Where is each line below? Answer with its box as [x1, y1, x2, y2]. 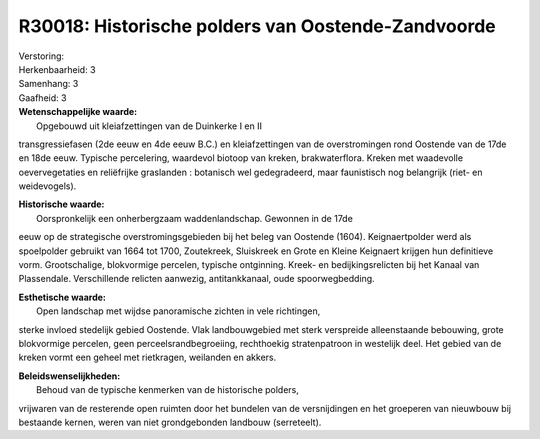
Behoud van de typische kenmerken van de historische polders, [36, 384, 300, 396]
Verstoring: [18, 50, 65, 62]
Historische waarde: [18, 198, 105, 210]
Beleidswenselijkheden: [18, 370, 121, 382]
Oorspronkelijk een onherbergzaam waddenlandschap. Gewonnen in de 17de [36, 212, 354, 224]
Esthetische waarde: [18, 291, 107, 303]
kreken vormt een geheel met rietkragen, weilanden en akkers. [18, 351, 277, 364]
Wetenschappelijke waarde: [18, 106, 138, 118]
